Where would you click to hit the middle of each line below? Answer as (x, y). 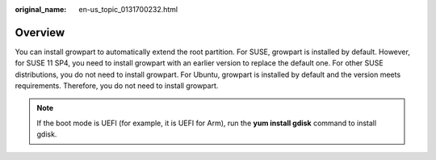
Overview (40, 32)
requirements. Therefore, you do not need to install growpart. (117, 86)
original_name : (41, 9)
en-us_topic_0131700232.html (128, 9)
